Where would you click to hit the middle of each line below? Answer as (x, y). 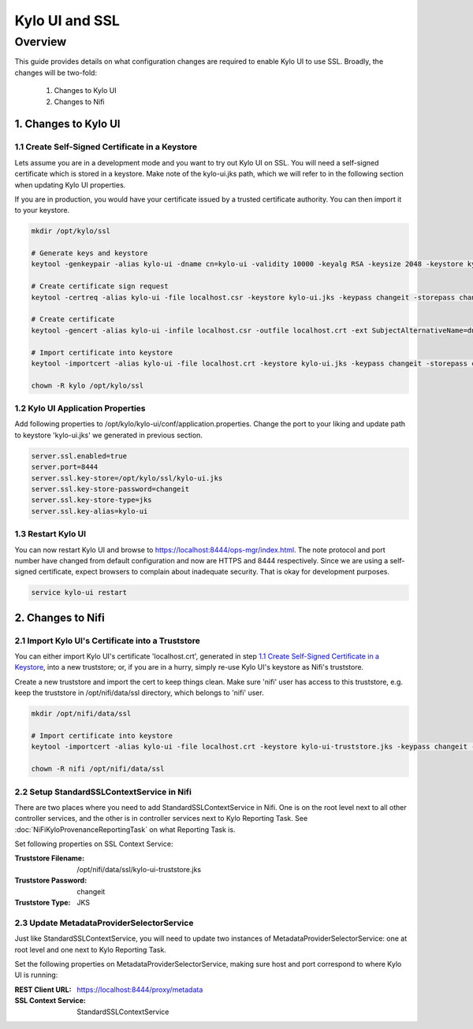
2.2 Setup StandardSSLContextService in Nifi (103, 792)
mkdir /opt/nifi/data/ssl (81, 714)
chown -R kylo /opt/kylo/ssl (88, 385)
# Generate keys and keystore (89, 253)
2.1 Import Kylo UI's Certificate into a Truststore (108, 641)
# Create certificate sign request (100, 286)
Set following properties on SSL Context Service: (94, 844)
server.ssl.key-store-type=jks (92, 500)
